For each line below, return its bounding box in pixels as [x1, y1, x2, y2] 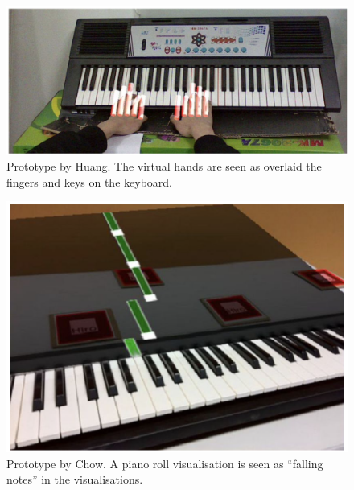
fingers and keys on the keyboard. [6, 173, 172, 190]
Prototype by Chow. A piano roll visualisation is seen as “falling [6, 455, 323, 471]
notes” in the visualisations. [6, 471, 143, 488]
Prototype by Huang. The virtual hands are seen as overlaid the [6, 158, 322, 175]
